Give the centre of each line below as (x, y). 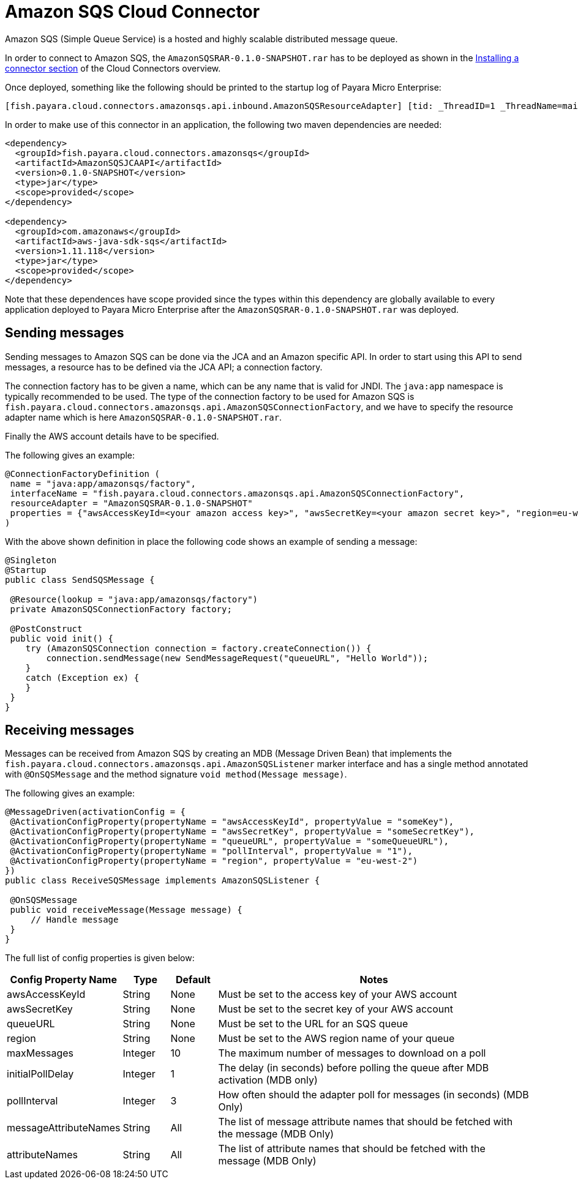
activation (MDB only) (268, 1080)
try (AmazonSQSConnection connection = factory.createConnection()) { (198, 648)
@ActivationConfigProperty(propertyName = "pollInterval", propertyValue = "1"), (211, 851)
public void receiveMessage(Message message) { (126, 910)
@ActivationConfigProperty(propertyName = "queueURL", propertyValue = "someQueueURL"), (229, 841)
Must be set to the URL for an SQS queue (313, 1024)
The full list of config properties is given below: (100, 958)
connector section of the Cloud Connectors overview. (113, 68)
